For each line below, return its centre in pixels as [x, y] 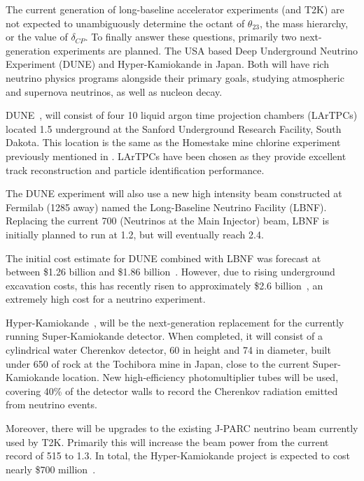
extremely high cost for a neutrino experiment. [106, 299]
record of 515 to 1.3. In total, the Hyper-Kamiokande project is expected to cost [178, 455]
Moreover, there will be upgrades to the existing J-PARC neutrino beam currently [182, 428]
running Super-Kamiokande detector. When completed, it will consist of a [164, 336]
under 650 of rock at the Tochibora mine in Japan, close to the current [158, 363]
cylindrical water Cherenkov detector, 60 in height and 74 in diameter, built [168, 350]
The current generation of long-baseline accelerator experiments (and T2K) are [175, 9]
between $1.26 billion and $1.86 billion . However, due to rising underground [170, 272]
